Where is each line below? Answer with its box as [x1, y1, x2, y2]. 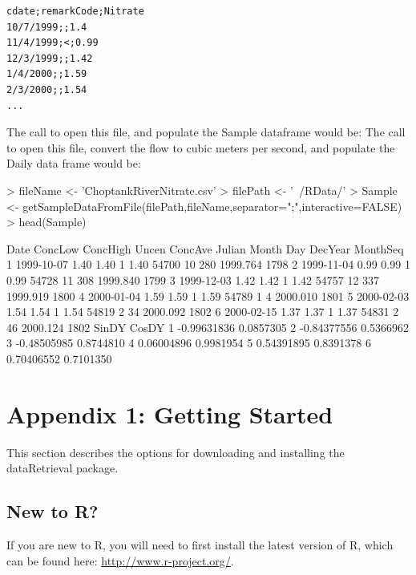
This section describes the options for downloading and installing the [6, 443, 345, 460]
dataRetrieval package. [6, 460, 119, 476]
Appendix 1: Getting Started [6, 397, 333, 430]
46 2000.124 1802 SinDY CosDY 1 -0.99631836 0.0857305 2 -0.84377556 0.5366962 [6, 318, 410, 335]
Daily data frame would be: [6, 155, 141, 172]
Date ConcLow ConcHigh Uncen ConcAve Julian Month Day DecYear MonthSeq [6, 240, 404, 257]
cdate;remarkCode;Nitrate [6, 6, 144, 17]
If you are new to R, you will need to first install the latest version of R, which [6, 536, 394, 553]
